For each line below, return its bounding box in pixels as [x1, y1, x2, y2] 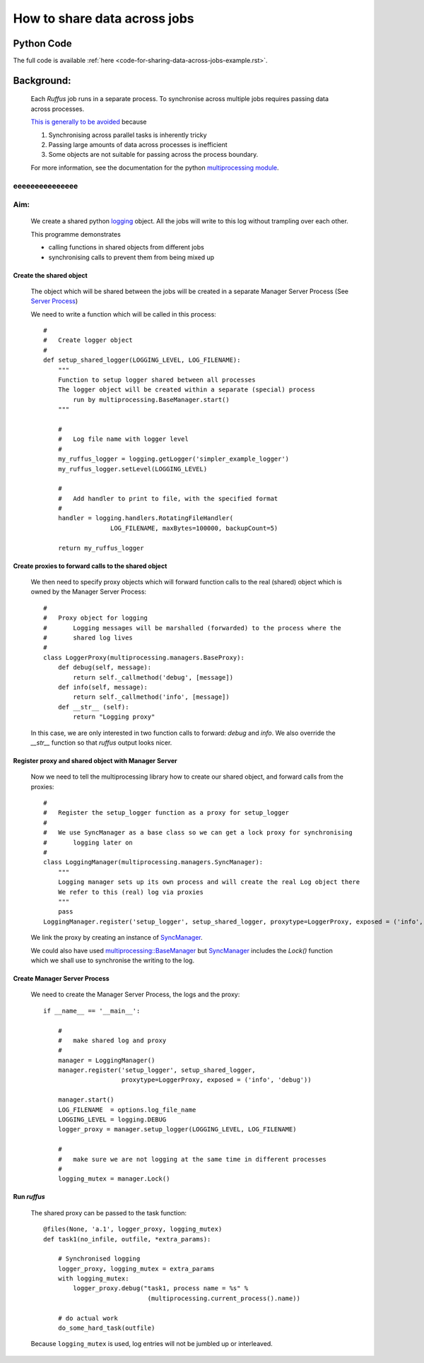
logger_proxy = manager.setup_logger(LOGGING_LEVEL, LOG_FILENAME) [57, 1126, 297, 1133]
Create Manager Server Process [13, 974, 110, 982]
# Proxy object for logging [43, 614, 148, 622]
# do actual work [57, 1314, 118, 1322]
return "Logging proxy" [73, 713, 155, 721]
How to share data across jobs [13, 11, 194, 26]
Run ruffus [13, 1193, 45, 1201]
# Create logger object [43, 336, 134, 344]
